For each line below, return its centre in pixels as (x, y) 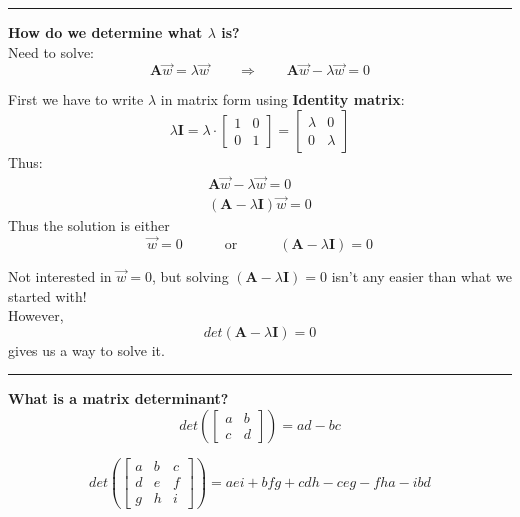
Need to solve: (51, 51)
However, (36, 315)
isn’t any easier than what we (421, 275)
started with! (47, 295)
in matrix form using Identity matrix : (282, 99)
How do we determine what (105, 32)
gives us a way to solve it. (86, 349)
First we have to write (76, 99)
